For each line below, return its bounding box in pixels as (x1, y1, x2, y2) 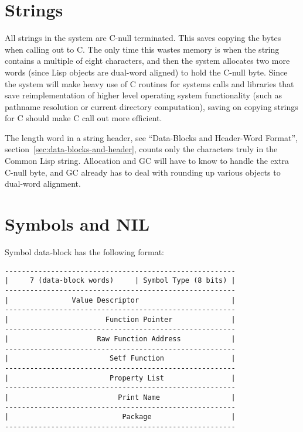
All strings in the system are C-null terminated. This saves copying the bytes (5, 32, 281, 44)
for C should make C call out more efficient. (5, 112, 162, 124)
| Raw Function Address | (5, 335, 236, 344)
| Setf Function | (5, 354, 236, 363)
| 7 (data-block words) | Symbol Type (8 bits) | (5, 276, 236, 285)
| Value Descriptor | (5, 296, 236, 304)
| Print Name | (5, 393, 236, 402)
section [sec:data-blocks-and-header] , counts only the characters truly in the (5, 143, 278, 155)
